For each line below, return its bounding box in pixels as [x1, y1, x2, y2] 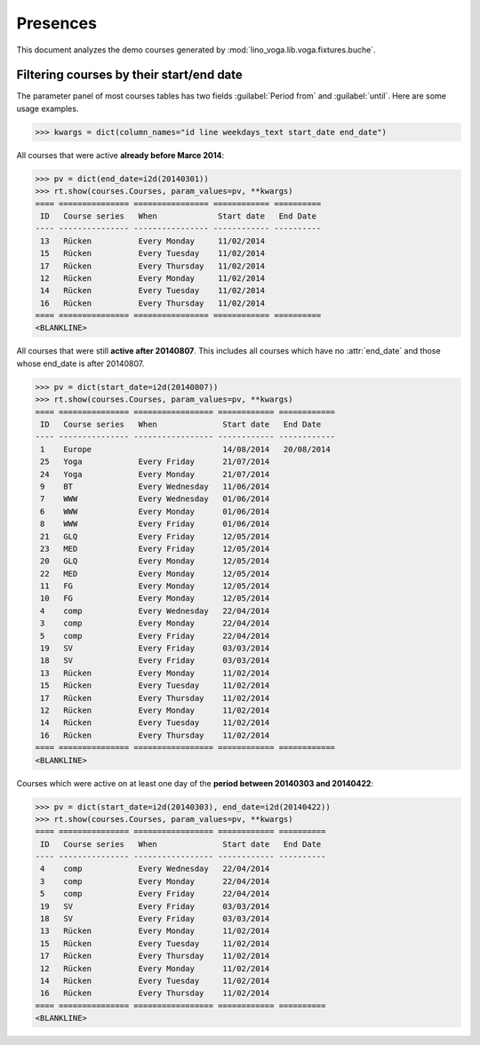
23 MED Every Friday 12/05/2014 [40, 543, 270, 554]
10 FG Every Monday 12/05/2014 [40, 594, 270, 603]
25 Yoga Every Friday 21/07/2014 [40, 457, 270, 467]
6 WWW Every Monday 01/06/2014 [40, 507, 270, 516]
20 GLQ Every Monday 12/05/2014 [40, 556, 270, 566]
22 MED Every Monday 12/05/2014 [40, 569, 270, 578]
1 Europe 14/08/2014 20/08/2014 [40, 444, 331, 454]
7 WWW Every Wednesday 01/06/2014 [40, 494, 270, 504]
